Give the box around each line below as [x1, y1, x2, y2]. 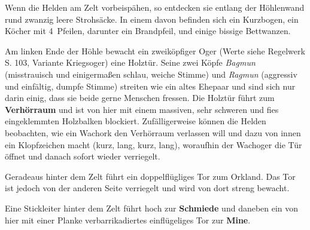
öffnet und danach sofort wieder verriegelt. [5, 150, 160, 162]
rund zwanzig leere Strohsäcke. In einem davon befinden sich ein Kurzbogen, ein [5, 13, 299, 25]
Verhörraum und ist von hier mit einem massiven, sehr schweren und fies [5, 103, 279, 115]
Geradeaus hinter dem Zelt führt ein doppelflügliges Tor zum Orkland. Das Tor [5, 170, 296, 182]
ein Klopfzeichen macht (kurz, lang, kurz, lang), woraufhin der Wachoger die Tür [5, 138, 302, 151]
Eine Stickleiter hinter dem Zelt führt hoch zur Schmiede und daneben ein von [5, 201, 299, 214]
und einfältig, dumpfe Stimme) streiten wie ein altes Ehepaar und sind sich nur [5, 79, 296, 92]
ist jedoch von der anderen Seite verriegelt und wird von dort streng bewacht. [5, 182, 290, 194]
